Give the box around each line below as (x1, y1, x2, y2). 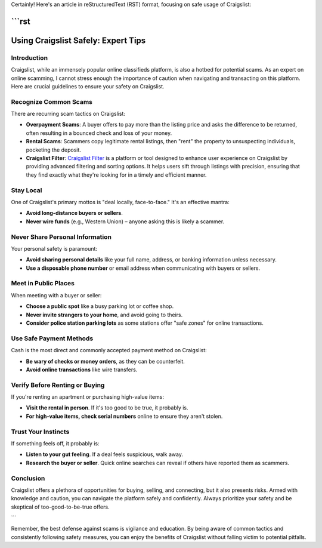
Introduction (11, 54, 48, 62)
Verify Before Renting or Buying (11, 381, 105, 389)
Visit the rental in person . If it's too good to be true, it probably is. (26, 404, 188, 411)
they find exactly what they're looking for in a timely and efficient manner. (26, 171, 207, 178)
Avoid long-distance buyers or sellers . (26, 210, 123, 217)
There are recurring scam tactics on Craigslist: (11, 110, 125, 118)
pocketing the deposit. (26, 146, 82, 153)
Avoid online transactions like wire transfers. (26, 366, 138, 373)
